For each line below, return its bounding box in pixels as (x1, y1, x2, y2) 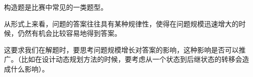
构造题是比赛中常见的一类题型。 (4, 2, 108, 12)
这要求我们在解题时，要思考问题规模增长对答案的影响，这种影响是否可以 (4, 44, 239, 54)
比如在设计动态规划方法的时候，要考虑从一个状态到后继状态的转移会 (21, 54, 242, 64)
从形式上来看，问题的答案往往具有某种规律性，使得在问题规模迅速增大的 (4, 18, 239, 28)
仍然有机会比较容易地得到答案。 (17, 28, 121, 38)
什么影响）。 (10, 63, 49, 74)
